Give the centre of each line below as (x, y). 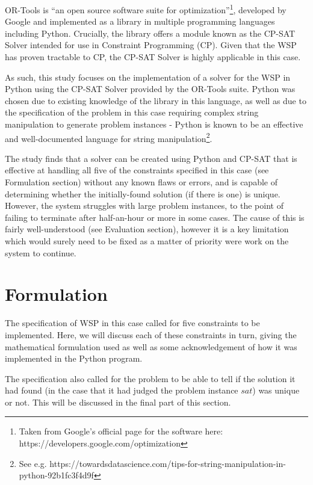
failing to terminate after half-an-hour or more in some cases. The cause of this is (155, 217)
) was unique (276, 390)
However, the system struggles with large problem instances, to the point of (144, 205)
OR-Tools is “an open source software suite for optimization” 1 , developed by (146, 9)
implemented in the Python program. (74, 358)
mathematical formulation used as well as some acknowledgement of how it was (151, 346)
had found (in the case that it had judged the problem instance (122, 390)
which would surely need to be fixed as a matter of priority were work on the (147, 241)
